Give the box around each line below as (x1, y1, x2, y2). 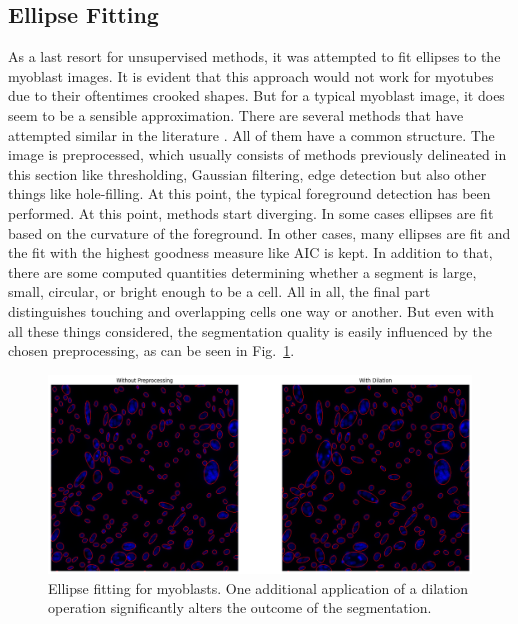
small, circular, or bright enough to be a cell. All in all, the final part (8, 281, 431, 302)
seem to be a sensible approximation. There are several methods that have (8, 104, 464, 125)
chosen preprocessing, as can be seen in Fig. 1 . (8, 340, 295, 361)
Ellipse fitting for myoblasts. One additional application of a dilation (48, 577, 469, 598)
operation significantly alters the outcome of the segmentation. (48, 597, 432, 618)
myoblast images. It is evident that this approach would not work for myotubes (8, 65, 494, 86)
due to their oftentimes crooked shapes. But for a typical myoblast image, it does (8, 85, 505, 106)
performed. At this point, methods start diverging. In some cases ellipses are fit (8, 202, 494, 223)
